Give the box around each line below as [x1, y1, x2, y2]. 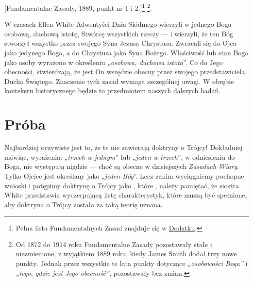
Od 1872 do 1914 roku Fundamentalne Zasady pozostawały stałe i [16, 239, 212, 249]
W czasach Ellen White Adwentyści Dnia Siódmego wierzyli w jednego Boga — [4, 19, 241, 29]
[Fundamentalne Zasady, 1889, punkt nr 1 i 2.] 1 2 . [4, 1, 152, 13]
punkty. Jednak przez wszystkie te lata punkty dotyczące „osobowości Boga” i [16, 258, 248, 268]
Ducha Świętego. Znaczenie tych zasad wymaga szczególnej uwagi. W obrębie [4, 76, 234, 86]
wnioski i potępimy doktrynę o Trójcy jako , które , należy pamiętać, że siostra [4, 180, 239, 190]
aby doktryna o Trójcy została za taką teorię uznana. [4, 199, 163, 209]
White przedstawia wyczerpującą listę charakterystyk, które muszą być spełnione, [4, 190, 247, 200]
